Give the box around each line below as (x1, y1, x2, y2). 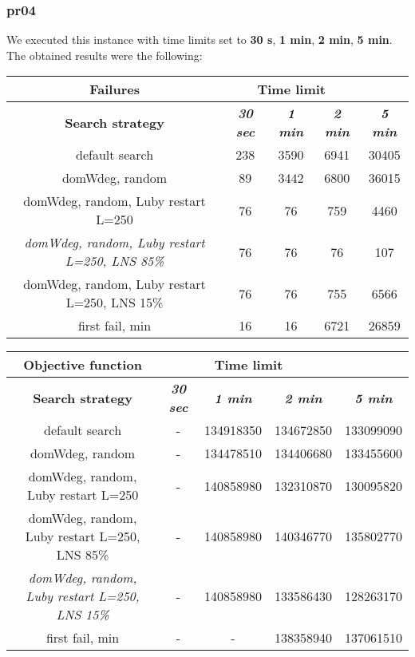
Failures (89, 80, 140, 99)
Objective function (23, 355, 142, 374)
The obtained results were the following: (6, 46, 203, 63)
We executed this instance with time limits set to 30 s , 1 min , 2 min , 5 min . (6, 31, 393, 48)
